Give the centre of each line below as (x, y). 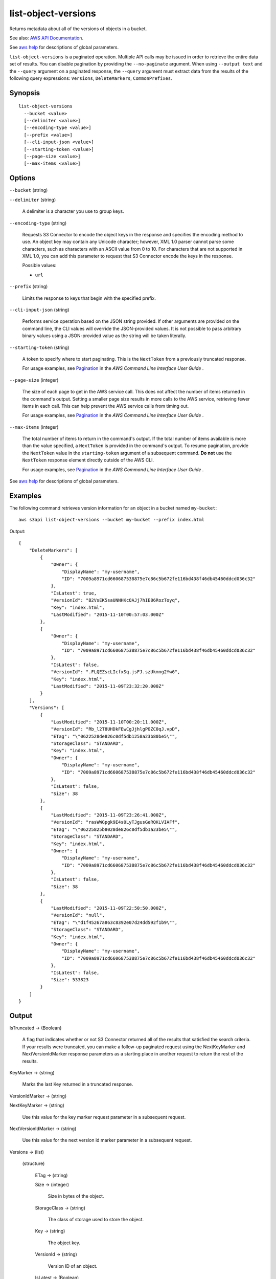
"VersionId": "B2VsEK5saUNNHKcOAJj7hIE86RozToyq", (116, 600)
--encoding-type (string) (38, 223)
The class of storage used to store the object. (96, 1220)
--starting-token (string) (39, 347)
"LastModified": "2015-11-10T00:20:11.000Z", (109, 722)
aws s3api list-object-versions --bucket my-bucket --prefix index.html (111, 520)
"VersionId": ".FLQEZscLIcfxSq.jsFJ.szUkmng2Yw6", (116, 672)
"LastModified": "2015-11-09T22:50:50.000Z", (109, 908)
